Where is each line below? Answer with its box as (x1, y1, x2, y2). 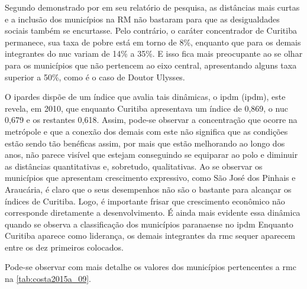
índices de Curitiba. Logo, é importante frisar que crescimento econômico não (5, 194, 285, 207)
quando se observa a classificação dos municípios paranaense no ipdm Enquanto (5, 217, 293, 230)
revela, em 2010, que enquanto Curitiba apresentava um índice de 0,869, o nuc (5, 102, 288, 114)
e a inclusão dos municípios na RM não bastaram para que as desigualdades (5, 12, 280, 25)
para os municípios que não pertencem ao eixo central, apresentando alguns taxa (5, 59, 297, 71)
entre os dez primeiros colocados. (5, 241, 124, 253)
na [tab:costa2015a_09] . (5, 272, 91, 285)
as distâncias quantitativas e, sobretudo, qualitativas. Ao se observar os (5, 160, 263, 172)
